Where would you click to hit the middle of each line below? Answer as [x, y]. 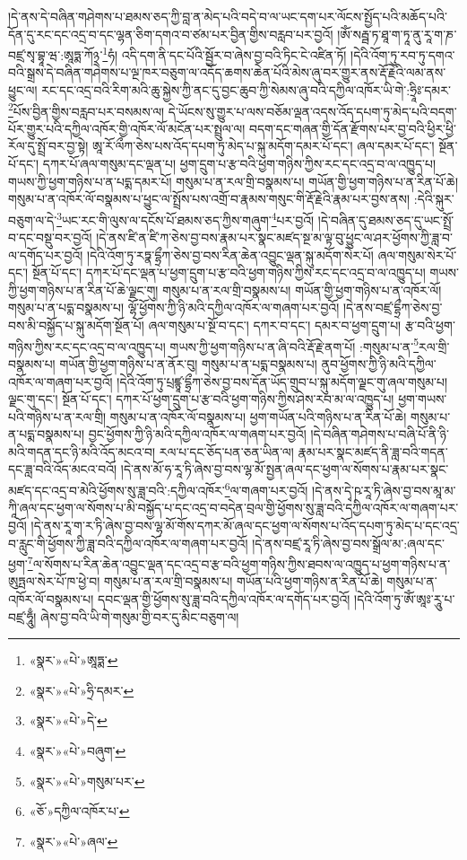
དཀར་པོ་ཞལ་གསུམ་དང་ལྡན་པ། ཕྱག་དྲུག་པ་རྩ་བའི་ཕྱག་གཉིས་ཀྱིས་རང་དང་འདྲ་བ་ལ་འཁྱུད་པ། [239, 164]
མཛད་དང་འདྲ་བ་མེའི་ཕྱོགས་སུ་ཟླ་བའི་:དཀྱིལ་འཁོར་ [117, 490]
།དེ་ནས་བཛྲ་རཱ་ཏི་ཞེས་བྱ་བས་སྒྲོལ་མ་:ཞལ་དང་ [348, 543]
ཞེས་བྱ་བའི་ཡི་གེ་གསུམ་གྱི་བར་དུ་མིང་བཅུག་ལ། [140, 616]
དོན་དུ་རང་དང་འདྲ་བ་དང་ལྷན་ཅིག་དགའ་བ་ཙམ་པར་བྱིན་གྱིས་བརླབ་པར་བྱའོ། [171, 34]
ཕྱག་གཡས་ [423, 399]
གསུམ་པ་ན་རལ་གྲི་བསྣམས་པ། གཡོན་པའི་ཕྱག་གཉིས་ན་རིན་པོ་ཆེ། [243, 581]
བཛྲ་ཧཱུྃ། [22, 616]
